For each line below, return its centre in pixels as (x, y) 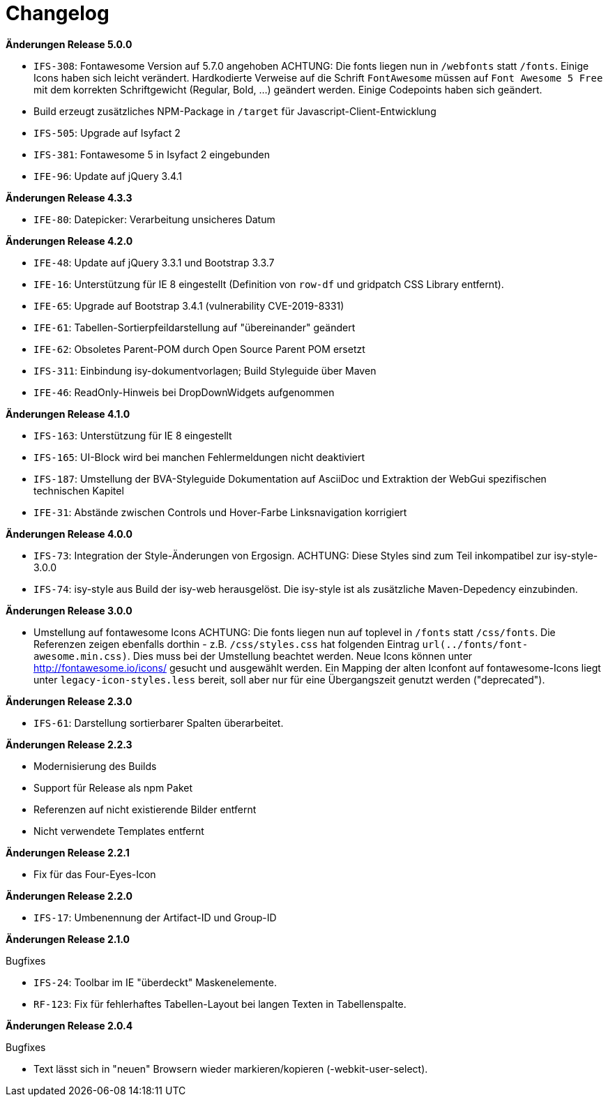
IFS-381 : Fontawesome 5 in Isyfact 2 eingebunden (152, 154)
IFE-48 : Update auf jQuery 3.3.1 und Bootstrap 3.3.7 (154, 262)
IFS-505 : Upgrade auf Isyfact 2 (107, 133)
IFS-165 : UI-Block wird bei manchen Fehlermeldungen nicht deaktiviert (199, 457)
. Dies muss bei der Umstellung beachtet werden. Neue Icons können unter (300, 656)
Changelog (58, 13)
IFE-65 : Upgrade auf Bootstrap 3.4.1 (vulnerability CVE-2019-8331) (189, 305)
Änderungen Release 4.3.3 (69, 197)
